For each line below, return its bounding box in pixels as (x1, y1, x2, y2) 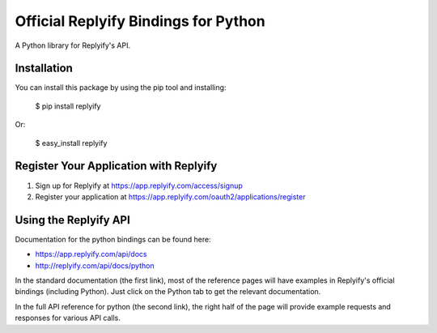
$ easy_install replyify (35, 138, 108, 147)
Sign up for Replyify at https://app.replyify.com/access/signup (35, 181, 243, 190)
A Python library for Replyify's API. (15, 41, 131, 50)
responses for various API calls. (15, 313, 121, 323)
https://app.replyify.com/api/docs (35, 250, 147, 259)
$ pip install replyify (35, 101, 101, 111)
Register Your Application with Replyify (15, 159, 218, 173)
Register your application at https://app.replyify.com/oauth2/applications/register (35, 191, 306, 202)
